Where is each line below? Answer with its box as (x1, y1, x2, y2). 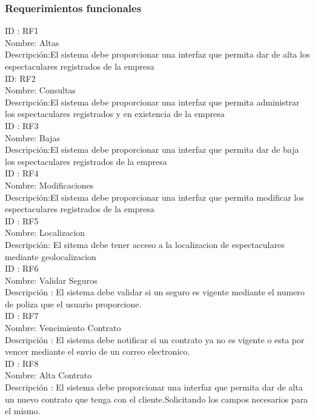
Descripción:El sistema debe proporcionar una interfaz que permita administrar (5, 95, 300, 108)
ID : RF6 (5, 262, 39, 275)
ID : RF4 (5, 167, 39, 179)
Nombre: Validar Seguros (5, 273, 98, 286)
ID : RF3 (5, 119, 39, 132)
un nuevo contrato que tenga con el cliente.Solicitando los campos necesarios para (5, 392, 308, 405)
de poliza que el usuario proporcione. (5, 297, 142, 310)
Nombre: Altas (5, 36, 59, 49)
